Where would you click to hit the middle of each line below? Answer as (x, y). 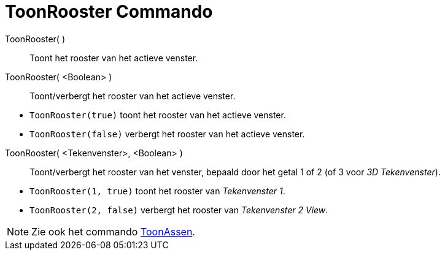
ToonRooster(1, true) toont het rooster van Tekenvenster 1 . (157, 191)
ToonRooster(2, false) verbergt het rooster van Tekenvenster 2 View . (179, 210)
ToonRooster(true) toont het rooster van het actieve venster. (158, 115)
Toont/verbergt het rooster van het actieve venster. (133, 96)
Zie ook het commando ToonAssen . (113, 231)
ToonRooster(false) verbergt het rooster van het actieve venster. (167, 134)
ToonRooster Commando (109, 12)
